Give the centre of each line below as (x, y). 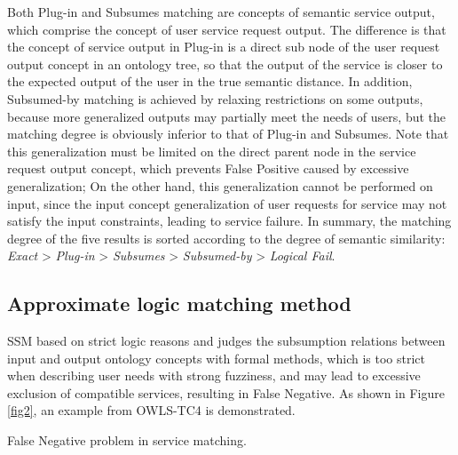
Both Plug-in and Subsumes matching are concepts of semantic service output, (221, 12)
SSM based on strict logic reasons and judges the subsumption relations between (226, 341)
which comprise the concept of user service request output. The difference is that (227, 29)
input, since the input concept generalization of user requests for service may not (227, 203)
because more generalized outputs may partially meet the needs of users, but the (227, 116)
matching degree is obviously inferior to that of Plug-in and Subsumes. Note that (228, 134)
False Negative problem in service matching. (127, 440)
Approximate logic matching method (179, 303)
